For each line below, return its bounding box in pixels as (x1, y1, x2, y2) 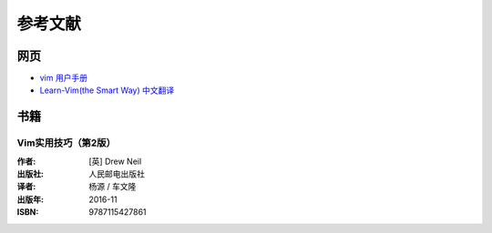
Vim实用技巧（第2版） (16, 137, 116, 149)
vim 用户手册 (39, 73, 88, 84)
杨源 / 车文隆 (88, 181, 137, 192)
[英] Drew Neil (88, 156, 142, 167)
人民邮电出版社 (88, 168, 145, 179)
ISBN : (16, 207, 39, 218)
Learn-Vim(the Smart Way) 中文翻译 (39, 85, 175, 96)
